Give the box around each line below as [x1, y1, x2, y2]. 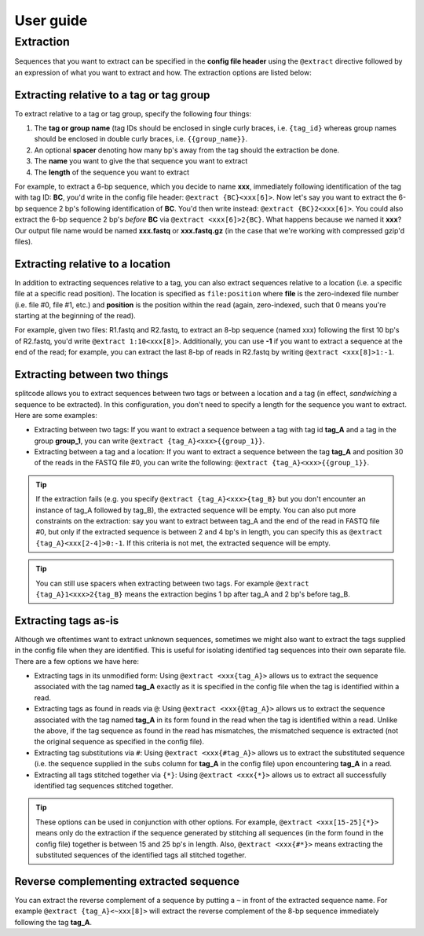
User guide [14, 12, 88, 29]
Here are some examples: [14, 410, 98, 420]
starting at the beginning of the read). [14, 311, 137, 321]
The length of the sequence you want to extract [34, 167, 190, 177]
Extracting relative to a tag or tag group [14, 88, 210, 101]
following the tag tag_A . [14, 917, 93, 927]
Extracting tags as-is [14, 614, 119, 627]
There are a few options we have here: [14, 656, 140, 666]
